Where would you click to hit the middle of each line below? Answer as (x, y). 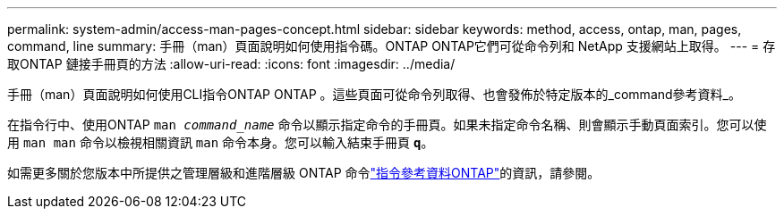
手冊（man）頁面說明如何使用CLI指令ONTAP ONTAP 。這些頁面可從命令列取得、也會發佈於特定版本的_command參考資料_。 (374, 94)
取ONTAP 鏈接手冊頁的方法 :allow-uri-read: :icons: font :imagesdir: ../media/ (231, 64)
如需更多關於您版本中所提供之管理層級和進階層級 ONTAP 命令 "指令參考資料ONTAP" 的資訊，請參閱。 (304, 173)
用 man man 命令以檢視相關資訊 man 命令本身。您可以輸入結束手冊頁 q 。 (221, 142)
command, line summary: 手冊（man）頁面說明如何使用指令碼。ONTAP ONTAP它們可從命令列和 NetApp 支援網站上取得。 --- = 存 (392, 46)
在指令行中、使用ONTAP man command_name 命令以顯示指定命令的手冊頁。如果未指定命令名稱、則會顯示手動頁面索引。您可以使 (387, 125)
